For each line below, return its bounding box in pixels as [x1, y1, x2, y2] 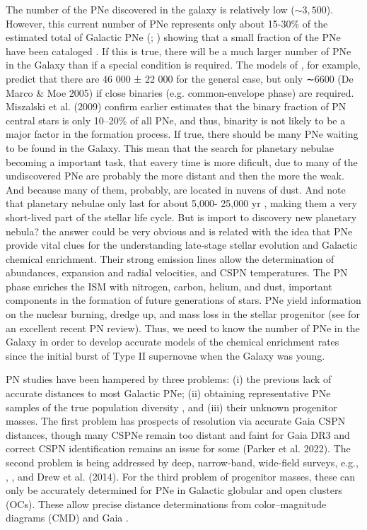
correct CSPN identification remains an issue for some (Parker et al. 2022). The [6, 441, 351, 456]
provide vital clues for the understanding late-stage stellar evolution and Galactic [6, 237, 358, 252]
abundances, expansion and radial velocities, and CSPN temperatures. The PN [6, 265, 348, 280]
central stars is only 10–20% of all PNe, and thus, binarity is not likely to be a [6, 112, 346, 127]
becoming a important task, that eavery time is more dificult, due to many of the [6, 154, 358, 169]
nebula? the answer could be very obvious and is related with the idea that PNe [6, 223, 353, 238]
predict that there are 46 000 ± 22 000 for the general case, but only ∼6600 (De [6, 71, 354, 86]
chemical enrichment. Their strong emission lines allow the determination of [6, 251, 334, 266]
